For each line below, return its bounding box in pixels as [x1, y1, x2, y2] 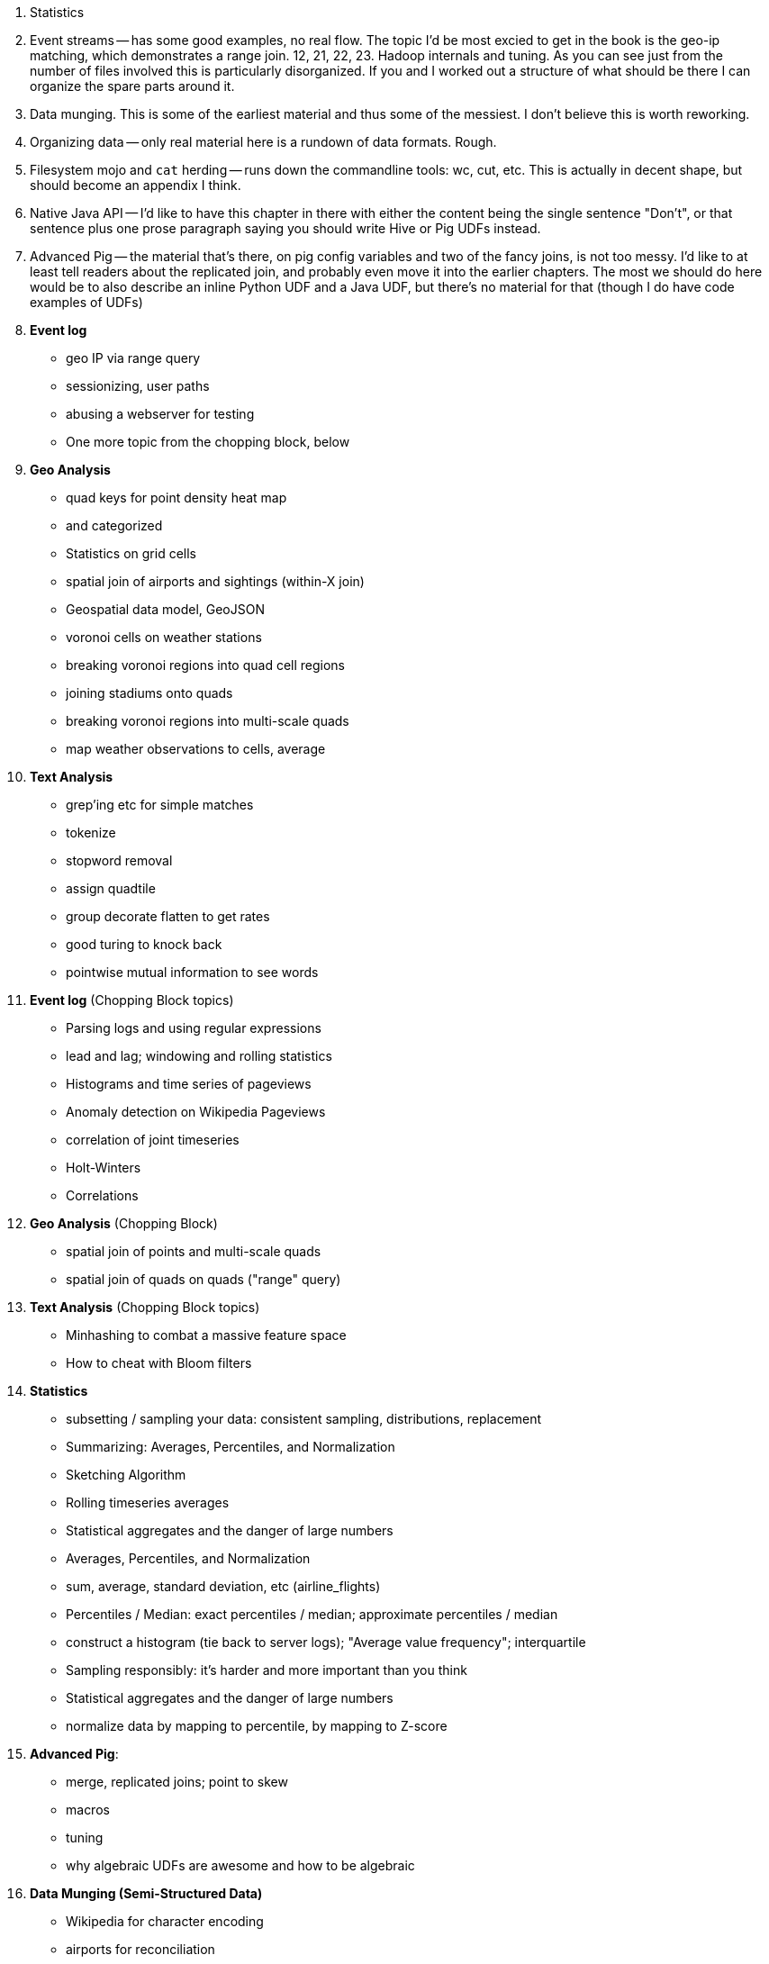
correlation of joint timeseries [66, 1132, 240, 1147]
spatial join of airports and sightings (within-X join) [66, 574, 365, 589]
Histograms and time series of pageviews [66, 1076, 312, 1091]
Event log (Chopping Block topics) [30, 992, 234, 1008]
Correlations [66, 1188, 139, 1203]
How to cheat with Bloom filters [66, 1355, 252, 1371]
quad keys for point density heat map [66, 490, 287, 505]
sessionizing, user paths [66, 378, 210, 394]
